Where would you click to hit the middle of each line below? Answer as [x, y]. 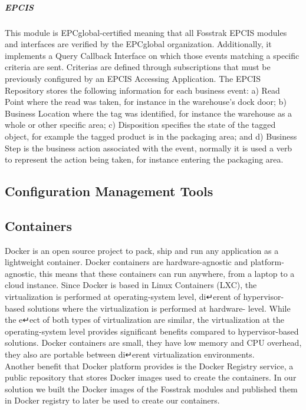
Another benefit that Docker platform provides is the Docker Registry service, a [149, 366]
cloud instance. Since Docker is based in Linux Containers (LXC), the [131, 285]
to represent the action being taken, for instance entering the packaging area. [144, 159]
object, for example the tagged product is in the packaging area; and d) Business [151, 136]
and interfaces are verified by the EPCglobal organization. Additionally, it [138, 44]
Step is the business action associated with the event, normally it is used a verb [149, 148]
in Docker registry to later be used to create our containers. [112, 400]
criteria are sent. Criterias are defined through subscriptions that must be [138, 67]
